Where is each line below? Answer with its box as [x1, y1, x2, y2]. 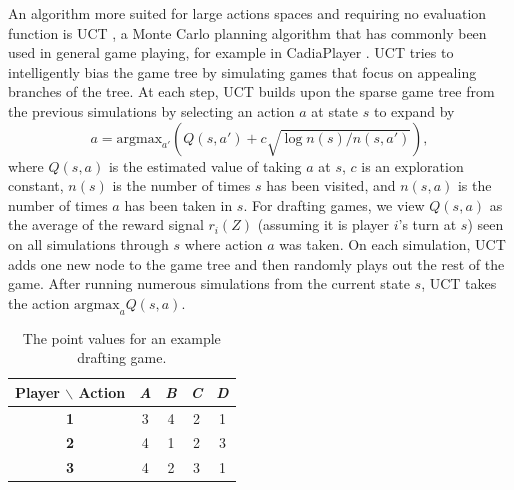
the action [8, 292, 70, 313]
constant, [8, 175, 64, 196]
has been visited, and [266, 175, 396, 196]
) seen [467, 214, 504, 235]
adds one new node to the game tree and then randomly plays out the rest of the [8, 253, 505, 274]
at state [311, 100, 359, 121]
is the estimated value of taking [108, 155, 302, 176]
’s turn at [398, 214, 457, 235]
